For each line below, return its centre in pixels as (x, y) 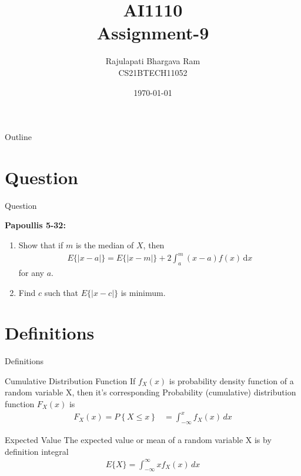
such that (61, 292)
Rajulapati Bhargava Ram (153, 61)
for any (31, 272)
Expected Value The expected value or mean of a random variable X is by (138, 439)
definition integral (37, 451)
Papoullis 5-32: (35, 225)
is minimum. (143, 292)
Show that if (41, 245)
